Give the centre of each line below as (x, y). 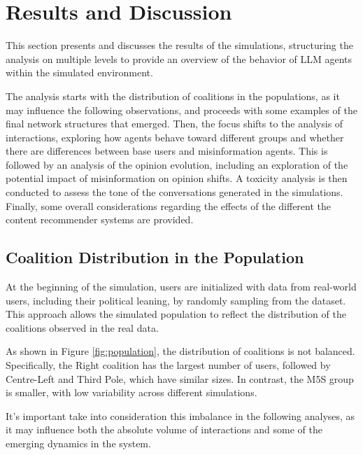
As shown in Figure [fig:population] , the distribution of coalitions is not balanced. (180, 351)
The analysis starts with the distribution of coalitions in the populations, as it (173, 96)
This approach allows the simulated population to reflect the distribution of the (176, 314)
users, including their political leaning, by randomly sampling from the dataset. (176, 300)
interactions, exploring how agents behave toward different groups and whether (175, 137)
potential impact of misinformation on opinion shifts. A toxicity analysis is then (177, 178)
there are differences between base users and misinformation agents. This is (167, 151)
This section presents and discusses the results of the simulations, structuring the (179, 45)
